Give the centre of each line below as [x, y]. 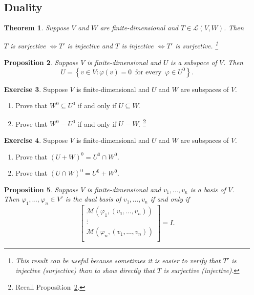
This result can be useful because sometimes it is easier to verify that [118, 261]
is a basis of [208, 189]
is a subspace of [194, 62]
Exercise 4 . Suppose [36, 140]
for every [148, 72]
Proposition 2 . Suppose [41, 62]
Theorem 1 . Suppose [37, 28]
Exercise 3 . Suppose [36, 89]
